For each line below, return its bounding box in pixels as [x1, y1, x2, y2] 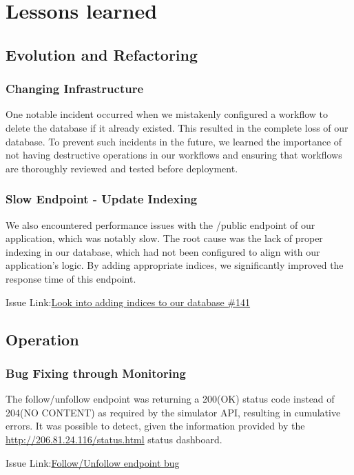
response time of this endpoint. [6, 271, 136, 285]
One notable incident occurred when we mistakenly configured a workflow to [6, 107, 329, 121]
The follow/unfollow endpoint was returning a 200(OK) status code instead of [6, 392, 335, 406]
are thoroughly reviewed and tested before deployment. [6, 161, 238, 175]
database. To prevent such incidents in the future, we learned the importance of [6, 134, 342, 148]
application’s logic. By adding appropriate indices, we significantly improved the [6, 258, 344, 272]
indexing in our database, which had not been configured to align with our [6, 244, 320, 259]
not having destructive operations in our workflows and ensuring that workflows [6, 148, 342, 162]
